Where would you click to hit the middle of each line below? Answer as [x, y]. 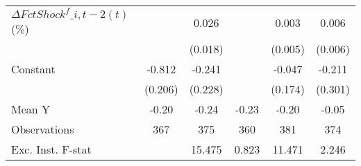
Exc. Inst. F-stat [51, 149]
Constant [33, 69]
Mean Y [31, 109]
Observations [43, 129]
